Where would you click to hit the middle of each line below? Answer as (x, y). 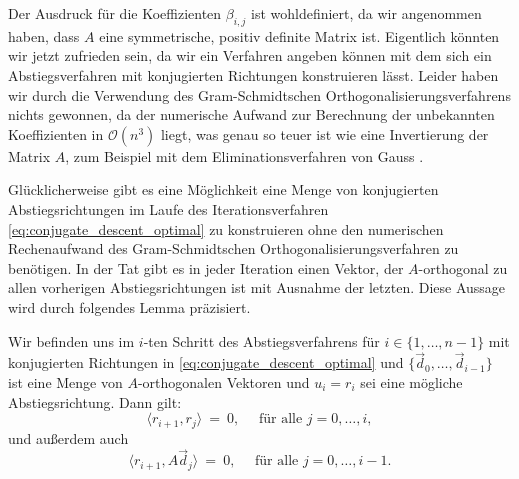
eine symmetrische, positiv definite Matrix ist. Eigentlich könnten (299, 35)
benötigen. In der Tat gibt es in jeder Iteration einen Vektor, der (206, 267)
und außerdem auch (68, 437)
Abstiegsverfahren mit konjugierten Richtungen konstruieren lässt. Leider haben (253, 74)
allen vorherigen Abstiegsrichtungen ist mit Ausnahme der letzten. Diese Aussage (257, 287)
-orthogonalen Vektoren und (223, 381)
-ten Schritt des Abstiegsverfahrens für (261, 340)
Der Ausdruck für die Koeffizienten (115, 13)
